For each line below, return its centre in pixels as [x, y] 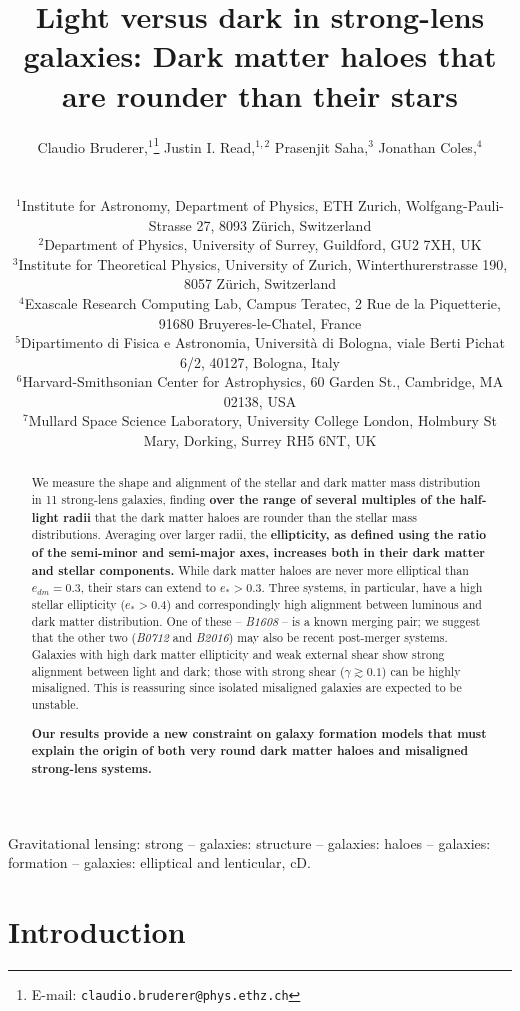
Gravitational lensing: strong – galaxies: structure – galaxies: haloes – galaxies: [249, 842]
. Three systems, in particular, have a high [372, 587]
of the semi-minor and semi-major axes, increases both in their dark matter [258, 553]
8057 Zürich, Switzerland [260, 283]
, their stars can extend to [148, 587]
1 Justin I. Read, [204, 145]
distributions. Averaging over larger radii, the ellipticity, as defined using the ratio [259, 535]
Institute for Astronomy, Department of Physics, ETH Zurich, [211, 204]
